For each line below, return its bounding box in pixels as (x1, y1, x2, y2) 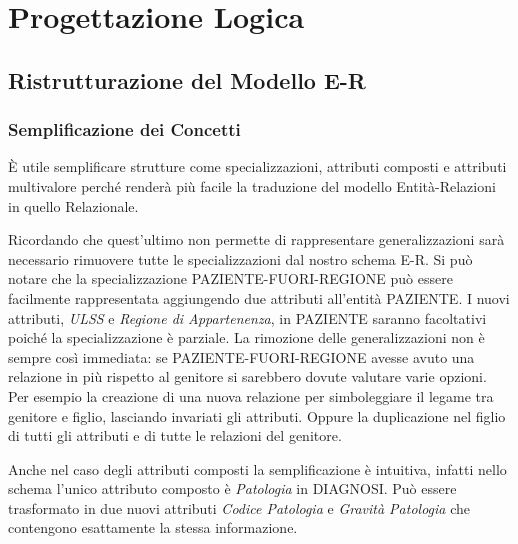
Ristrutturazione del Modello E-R (8, 64, 366, 95)
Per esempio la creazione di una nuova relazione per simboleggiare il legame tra (8, 385, 494, 406)
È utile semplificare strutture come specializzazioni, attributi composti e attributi (8, 156, 507, 177)
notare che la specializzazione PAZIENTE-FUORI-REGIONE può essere (8, 268, 453, 289)
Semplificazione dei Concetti (8, 117, 241, 142)
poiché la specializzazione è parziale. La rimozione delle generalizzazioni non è (8, 327, 485, 348)
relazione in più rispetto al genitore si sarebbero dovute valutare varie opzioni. (8, 366, 487, 387)
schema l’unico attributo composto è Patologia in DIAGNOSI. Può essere (8, 478, 457, 499)
